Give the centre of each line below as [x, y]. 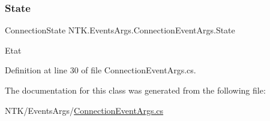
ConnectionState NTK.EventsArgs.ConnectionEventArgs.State [120, 30]
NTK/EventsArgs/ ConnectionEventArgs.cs [84, 110]
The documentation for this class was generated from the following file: [135, 90]
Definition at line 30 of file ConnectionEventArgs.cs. [100, 70]
